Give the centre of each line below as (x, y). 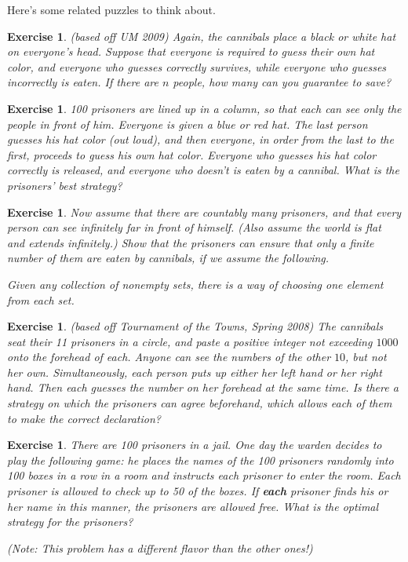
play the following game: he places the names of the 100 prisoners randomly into (200, 460)
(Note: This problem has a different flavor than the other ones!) (160, 547)
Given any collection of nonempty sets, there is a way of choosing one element (195, 284)
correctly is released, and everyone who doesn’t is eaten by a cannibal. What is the (203, 170)
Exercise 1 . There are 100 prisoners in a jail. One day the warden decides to (195, 445)
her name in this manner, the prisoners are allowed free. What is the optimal (193, 506)
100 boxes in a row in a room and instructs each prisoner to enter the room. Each (204, 475)
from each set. (41, 299)
